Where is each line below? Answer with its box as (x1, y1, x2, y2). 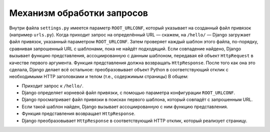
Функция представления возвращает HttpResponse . (21, 111, 135, 117)
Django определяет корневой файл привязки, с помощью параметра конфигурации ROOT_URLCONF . (21, 90, 235, 96)
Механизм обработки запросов (9, 7, 148, 18)
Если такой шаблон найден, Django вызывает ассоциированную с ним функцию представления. (21, 104, 228, 110)
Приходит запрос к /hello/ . (21, 83, 83, 89)
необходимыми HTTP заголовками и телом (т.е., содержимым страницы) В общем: (9, 74, 188, 80)
